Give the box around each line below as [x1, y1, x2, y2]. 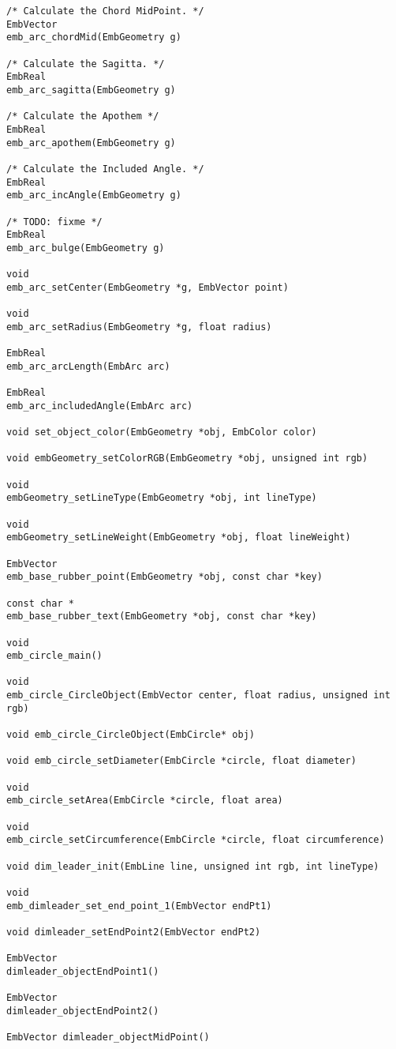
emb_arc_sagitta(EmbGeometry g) [6, 84, 176, 96]
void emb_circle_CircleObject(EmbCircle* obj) [6, 729, 255, 741]
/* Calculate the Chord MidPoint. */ [6, 6, 204, 17]
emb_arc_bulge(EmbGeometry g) [6, 242, 165, 254]
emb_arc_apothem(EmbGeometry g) [6, 137, 176, 149]
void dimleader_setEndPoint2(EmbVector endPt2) [6, 926, 261, 938]
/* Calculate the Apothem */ [6, 111, 159, 122]
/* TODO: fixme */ [6, 216, 103, 227]
